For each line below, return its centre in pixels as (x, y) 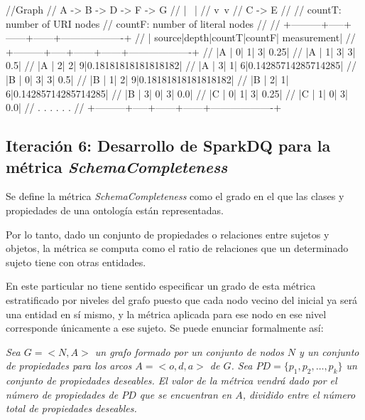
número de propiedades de (62, 394)
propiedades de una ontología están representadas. (115, 210)
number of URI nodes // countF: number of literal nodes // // (143, 23)
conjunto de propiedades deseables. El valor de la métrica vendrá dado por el (171, 380)
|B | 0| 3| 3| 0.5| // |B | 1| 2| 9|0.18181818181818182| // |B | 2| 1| (147, 79)
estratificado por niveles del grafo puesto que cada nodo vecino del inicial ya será (182, 299)
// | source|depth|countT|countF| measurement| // (245, 37)
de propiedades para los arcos (69, 366)
